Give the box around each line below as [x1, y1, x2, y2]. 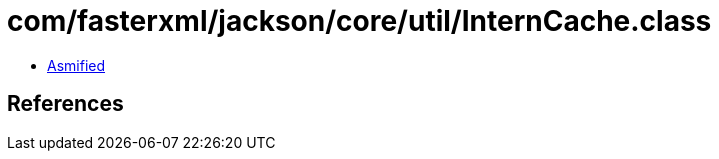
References [7, 91, 124, 117]
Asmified [47, 56, 106, 74]
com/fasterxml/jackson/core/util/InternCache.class [7, 4, 712, 38]
